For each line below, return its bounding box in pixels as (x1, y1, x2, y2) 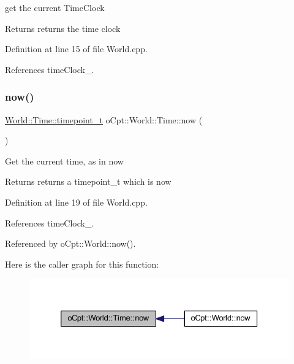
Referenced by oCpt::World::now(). (5, 237, 136, 250)
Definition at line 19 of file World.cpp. (5, 195, 148, 208)
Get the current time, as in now (5, 154, 124, 167)
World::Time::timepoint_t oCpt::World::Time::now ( (5, 113, 203, 126)
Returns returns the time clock (5, 21, 121, 34)
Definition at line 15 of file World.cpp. (5, 42, 148, 55)
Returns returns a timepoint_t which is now (5, 175, 171, 188)
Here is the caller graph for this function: (5, 257, 159, 270)
